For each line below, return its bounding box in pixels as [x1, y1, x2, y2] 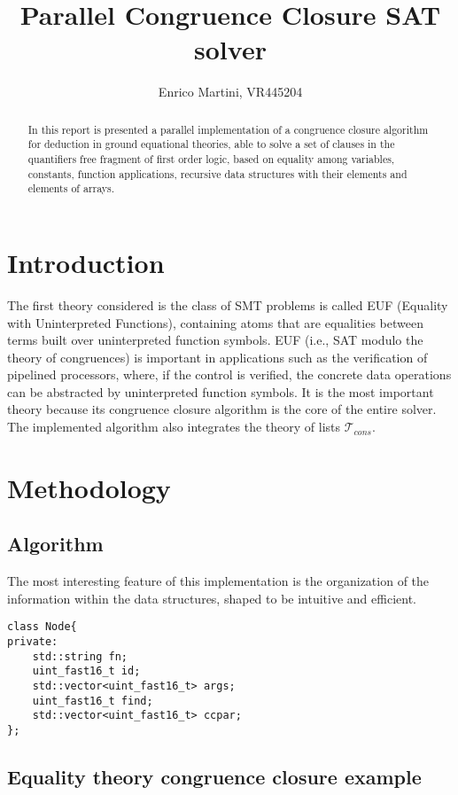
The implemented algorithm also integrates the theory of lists [7, 417, 341, 436]
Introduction [7, 244, 165, 280]
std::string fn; [32, 650, 128, 663]
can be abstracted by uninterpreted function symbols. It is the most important [7, 382, 434, 401]
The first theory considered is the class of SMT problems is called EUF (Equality [7, 295, 448, 314]
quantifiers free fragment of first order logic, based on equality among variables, [27, 152, 395, 167]
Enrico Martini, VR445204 [158, 82, 303, 101]
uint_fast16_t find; [32, 694, 153, 707]
